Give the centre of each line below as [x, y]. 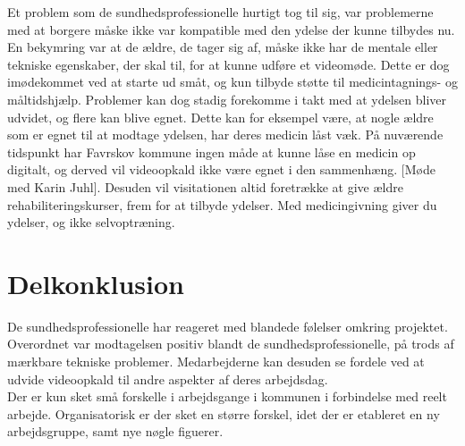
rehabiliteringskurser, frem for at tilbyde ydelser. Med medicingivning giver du [222, 204]
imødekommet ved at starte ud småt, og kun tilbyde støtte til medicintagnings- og [232, 82]
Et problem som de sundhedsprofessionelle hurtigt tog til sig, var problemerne [220, 12]
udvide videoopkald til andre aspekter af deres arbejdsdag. [168, 379]
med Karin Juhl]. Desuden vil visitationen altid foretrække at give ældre [205, 186]
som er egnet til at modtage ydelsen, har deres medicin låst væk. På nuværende [225, 135]
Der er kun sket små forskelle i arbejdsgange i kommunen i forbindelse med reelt [227, 396]
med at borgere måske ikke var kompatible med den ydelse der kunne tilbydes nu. [231, 29]
